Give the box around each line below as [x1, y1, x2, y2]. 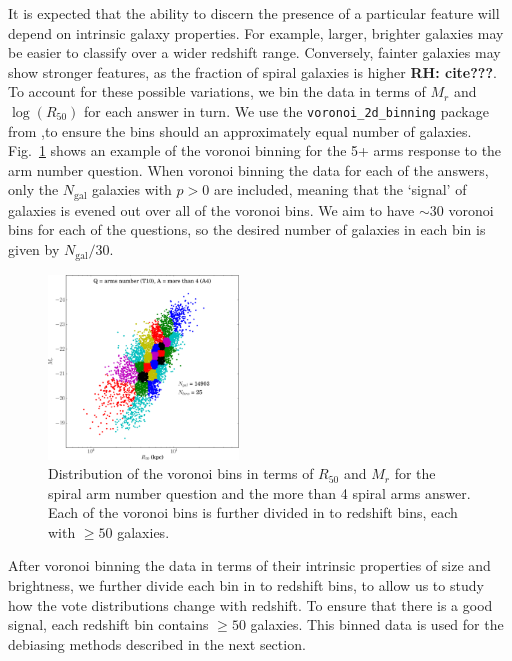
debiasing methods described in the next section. [8, 633, 306, 654]
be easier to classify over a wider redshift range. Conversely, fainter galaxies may [8, 42, 501, 63]
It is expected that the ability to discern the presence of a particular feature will [8, 3, 500, 23]
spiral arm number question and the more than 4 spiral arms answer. [48, 482, 471, 503]
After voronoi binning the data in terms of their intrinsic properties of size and [8, 555, 491, 576]
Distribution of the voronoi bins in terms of [48, 463, 314, 484]
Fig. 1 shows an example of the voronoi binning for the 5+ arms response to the [8, 140, 502, 161]
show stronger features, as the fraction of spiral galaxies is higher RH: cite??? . [8, 61, 497, 82]
